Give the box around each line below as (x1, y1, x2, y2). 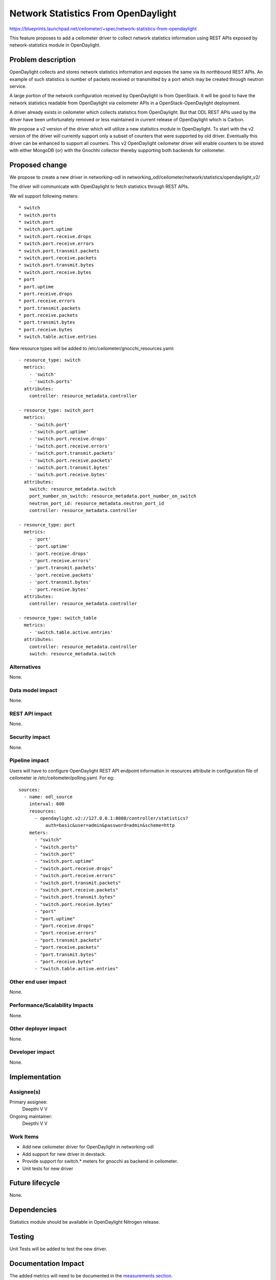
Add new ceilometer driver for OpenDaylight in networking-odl (22, 1144, 154, 1150)
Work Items (9, 1133, 39, 1140)
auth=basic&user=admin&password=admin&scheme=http (45, 822, 175, 828)
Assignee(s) (9, 1088, 41, 1095)
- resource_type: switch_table (18, 615, 97, 621)
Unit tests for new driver (22, 1165, 74, 1171)
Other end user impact (9, 978, 66, 986)
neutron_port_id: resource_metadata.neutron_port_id (29, 500, 165, 506)
